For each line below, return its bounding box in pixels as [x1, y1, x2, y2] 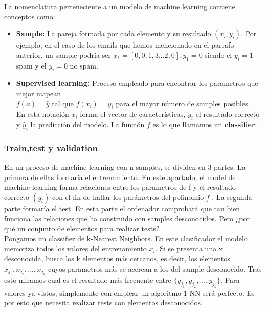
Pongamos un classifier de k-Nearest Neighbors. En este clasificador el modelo [4, 233, 248, 243]
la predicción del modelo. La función [30, 119, 145, 130]
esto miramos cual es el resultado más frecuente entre [4, 274, 171, 285]
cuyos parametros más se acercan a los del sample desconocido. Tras [48, 263, 262, 274]
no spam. [70, 60, 98, 71]
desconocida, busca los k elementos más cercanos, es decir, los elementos [4, 253, 230, 263]
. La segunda [212, 191, 252, 202]
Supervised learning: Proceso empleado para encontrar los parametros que [16, 78, 258, 88]
